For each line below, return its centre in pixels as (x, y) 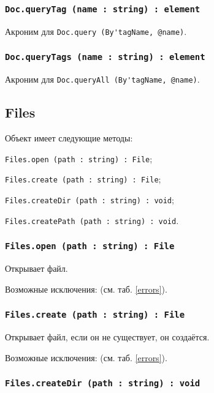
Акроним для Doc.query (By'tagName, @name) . (96, 31)
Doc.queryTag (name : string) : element (103, 9)
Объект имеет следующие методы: (69, 138)
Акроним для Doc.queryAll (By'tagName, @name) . (102, 79)
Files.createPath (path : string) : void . (92, 220)
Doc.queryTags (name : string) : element (105, 57)
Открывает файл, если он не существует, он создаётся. (107, 337)
